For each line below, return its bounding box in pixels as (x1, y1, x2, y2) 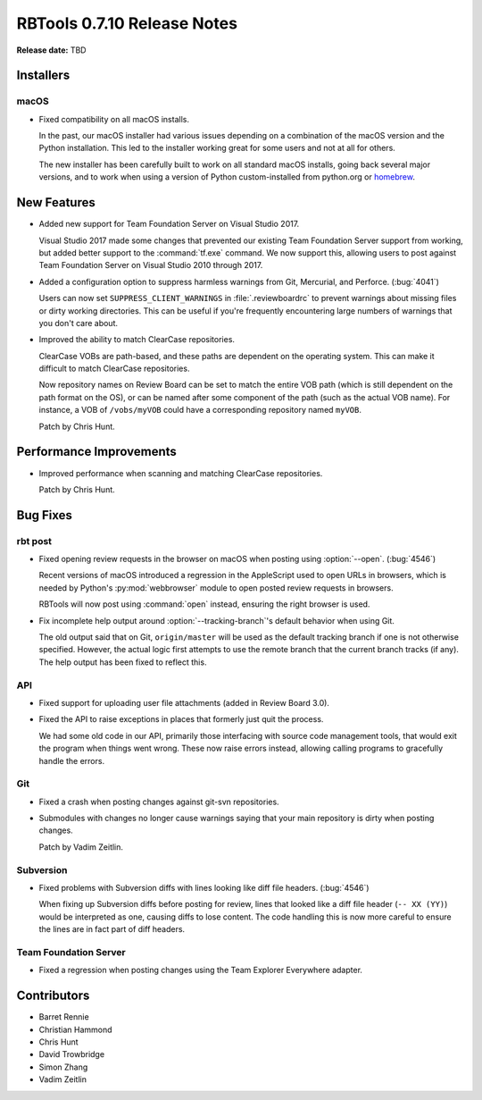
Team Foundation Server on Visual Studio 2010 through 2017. (38, 260, 263, 271)
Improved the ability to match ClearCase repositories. (38, 334, 236, 345)
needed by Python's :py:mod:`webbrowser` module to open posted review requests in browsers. (38, 582, 394, 593)
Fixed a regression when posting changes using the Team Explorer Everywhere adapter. (38, 965, 363, 976)
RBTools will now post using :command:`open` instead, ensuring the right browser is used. (38, 599, 370, 609)
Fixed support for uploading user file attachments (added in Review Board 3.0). (38, 697, 330, 708)
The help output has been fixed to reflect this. (38, 657, 207, 668)
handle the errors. (38, 755, 105, 766)
